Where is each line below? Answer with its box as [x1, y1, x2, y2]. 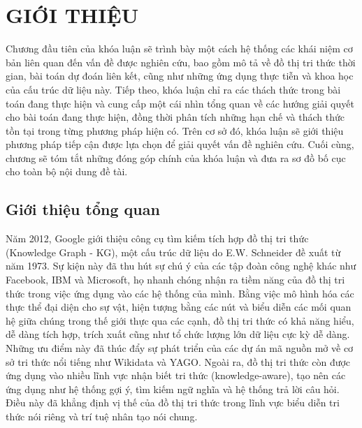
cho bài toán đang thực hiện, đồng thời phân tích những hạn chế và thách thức [6, 110, 345, 124]
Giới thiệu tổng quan [6, 198, 160, 220]
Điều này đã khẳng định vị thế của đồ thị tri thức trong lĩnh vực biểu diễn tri [6, 395, 340, 410]
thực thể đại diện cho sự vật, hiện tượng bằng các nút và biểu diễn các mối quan [6, 300, 352, 314]
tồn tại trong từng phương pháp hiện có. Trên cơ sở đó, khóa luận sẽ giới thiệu [6, 123, 344, 138]
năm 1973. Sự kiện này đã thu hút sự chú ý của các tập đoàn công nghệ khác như [6, 258, 356, 273]
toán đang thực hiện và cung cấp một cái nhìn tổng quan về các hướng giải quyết [6, 96, 354, 110]
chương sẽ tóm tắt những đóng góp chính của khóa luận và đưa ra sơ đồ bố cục [6, 150, 346, 165]
